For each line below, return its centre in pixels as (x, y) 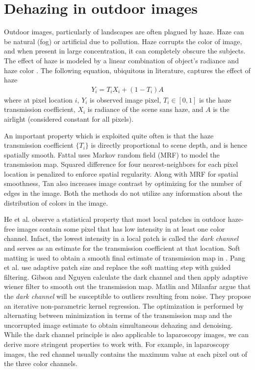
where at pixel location (38, 99)
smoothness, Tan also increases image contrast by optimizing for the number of (123, 183)
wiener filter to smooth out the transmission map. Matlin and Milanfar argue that (127, 286)
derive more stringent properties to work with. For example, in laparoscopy (117, 344)
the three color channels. (41, 363)
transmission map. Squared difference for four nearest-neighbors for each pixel (121, 164)
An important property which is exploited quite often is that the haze (109, 135)
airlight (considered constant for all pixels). (69, 119)
